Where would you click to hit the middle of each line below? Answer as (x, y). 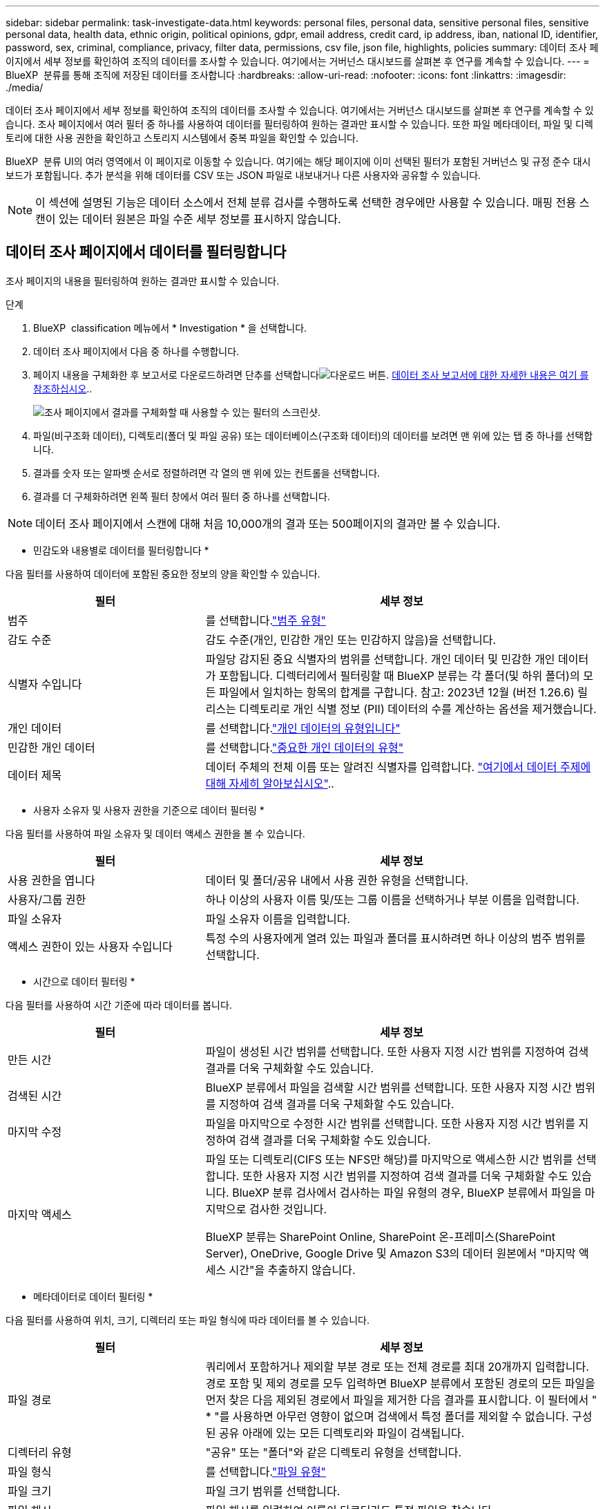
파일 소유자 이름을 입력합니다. (278, 919)
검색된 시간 (35, 1095)
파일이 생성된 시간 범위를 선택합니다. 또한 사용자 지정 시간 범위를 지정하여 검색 (397, 1051)
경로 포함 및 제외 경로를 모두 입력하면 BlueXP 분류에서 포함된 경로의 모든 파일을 (400, 1383)
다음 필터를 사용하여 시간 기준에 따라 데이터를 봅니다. (119, 1005)
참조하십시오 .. (63, 388)
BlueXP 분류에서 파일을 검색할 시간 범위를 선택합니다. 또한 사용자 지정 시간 (388, 1087)
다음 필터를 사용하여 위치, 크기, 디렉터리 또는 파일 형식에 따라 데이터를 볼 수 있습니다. (188, 1320)
